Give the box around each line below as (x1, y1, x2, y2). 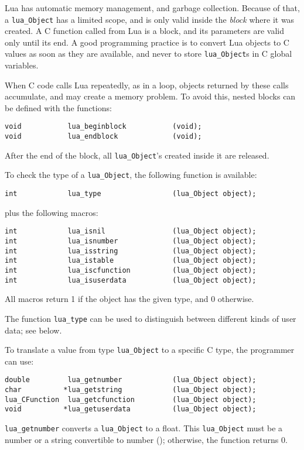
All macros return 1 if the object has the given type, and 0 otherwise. (5, 293, 254, 305)
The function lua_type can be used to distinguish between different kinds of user (5, 312, 296, 324)
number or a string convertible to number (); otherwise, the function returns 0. (5, 433, 288, 445)
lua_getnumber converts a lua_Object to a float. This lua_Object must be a (5, 422, 283, 434)
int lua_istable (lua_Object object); (5, 256, 257, 265)
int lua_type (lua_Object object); (5, 190, 257, 198)
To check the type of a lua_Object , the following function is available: (5, 169, 257, 181)
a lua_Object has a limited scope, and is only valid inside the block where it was (5, 13, 295, 25)
